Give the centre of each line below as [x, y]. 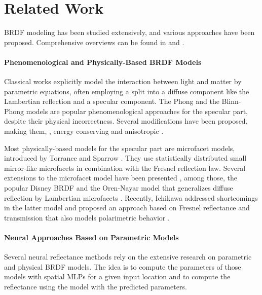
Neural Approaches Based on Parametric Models [91, 237]
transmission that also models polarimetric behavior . [87, 217]
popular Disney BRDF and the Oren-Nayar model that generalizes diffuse [119, 188]
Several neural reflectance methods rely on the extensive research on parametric [128, 257]
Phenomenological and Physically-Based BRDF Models [103, 62]
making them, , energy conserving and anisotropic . [84, 131]
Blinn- [231, 101]
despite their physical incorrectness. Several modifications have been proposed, [126, 121]
